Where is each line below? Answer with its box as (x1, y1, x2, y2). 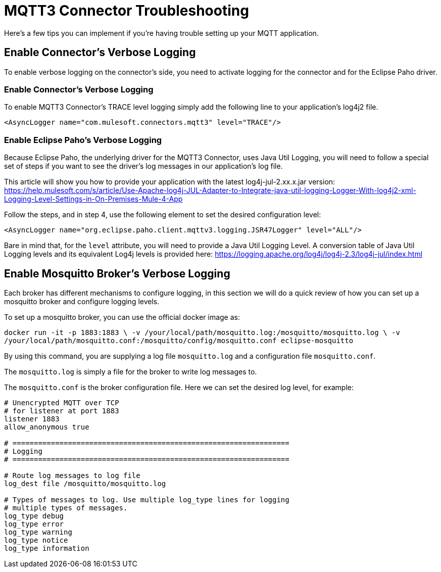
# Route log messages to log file (4, 471, 140, 480)
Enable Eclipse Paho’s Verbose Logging (4, 134, 162, 145)
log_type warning (4, 528, 72, 536)
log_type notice (4, 536, 68, 544)
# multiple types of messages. (4, 503, 128, 512)
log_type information (4, 544, 89, 552)
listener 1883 (4, 414, 60, 423)
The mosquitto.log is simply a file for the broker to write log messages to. (4, 367, 257, 376)
